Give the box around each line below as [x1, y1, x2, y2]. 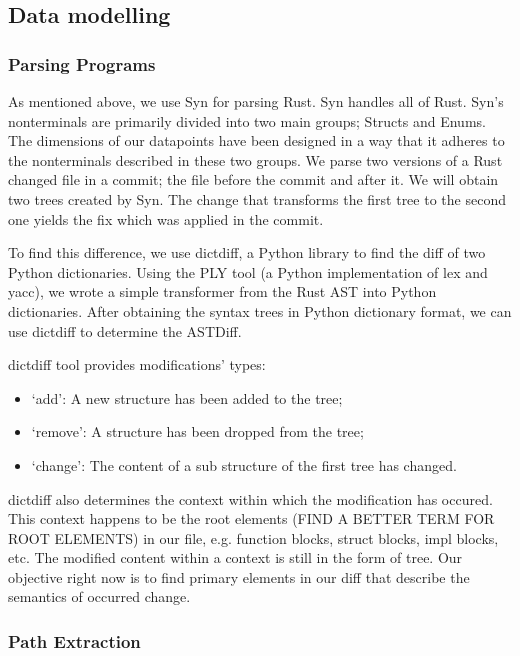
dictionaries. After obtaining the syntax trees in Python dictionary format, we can [8, 300, 512, 321]
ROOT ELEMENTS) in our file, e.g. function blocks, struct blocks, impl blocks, [8, 527, 499, 548]
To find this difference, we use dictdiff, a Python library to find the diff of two [8, 242, 486, 263]
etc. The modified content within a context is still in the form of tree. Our [8, 547, 463, 568]
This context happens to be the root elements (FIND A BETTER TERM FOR [8, 508, 495, 529]
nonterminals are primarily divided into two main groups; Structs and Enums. [8, 110, 486, 131]
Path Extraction [8, 628, 141, 653]
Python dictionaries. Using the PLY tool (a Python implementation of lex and [8, 261, 488, 282]
